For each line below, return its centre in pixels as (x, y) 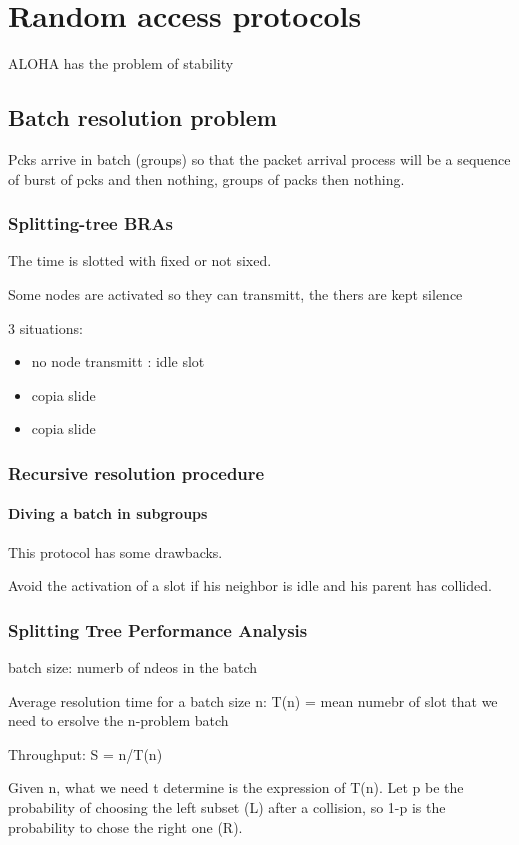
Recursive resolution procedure (136, 472)
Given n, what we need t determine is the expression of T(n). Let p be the (236, 787)
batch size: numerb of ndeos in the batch (133, 666)
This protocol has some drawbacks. (115, 551)
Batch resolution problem (142, 117)
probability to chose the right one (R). (125, 826)
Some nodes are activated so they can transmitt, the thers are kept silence (235, 293)
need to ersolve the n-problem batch (118, 720)
